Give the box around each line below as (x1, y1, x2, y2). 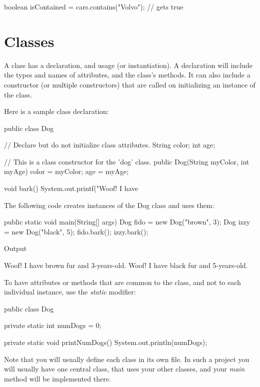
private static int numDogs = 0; (4, 320, 101, 330)
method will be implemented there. (4, 373, 111, 383)
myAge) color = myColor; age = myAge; (4, 166, 129, 176)
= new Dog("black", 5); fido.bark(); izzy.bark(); (4, 226, 148, 236)
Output (4, 243, 27, 253)
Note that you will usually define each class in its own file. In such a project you (4, 353, 250, 364)
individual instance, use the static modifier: (4, 286, 136, 297)
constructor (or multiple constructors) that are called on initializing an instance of (4, 79, 256, 89)
